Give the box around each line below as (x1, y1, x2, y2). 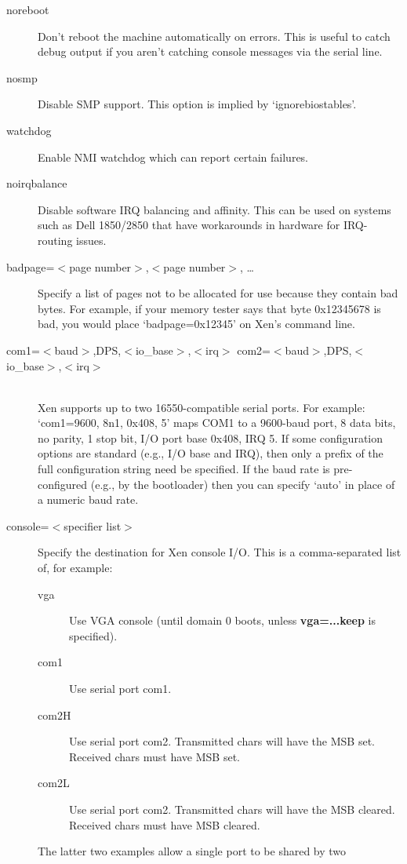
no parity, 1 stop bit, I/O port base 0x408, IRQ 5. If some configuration (38, 429, 383, 446)
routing (38, 231, 73, 248)
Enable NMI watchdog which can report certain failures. (38, 148, 309, 165)
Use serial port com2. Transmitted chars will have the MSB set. (69, 733, 375, 749)
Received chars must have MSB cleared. (69, 816, 260, 833)
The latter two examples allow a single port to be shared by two (38, 843, 347, 859)
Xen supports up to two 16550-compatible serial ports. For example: (38, 399, 365, 415)
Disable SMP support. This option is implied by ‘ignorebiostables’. (38, 96, 357, 112)
